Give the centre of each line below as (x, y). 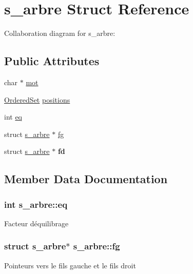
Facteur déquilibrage (36, 223)
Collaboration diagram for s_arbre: (60, 33)
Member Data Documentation (86, 179)
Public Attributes (52, 61)
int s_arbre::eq (36, 204)
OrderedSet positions (37, 99)
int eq (13, 117)
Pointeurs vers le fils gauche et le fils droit (70, 265)
